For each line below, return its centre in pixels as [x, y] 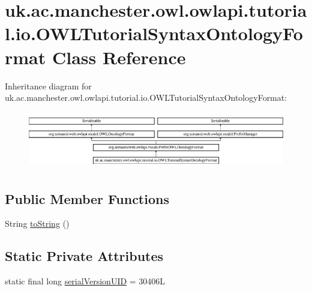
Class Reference [119, 57]
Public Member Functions [87, 198]
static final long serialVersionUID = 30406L [85, 281]
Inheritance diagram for [48, 85]
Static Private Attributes [84, 256]
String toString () [37, 223]
